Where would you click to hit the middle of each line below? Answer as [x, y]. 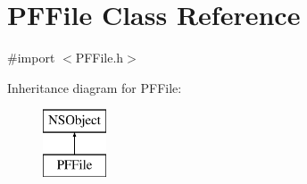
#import [31, 58]
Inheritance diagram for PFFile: [95, 87]
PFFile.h [100, 58]
